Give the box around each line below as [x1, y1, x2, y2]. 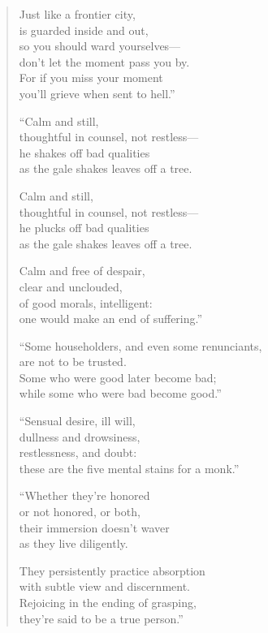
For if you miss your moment [19, 69, 163, 86]
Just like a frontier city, [19, 6, 136, 22]
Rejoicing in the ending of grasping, [19, 594, 197, 610]
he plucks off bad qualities [19, 219, 149, 236]
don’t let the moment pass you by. [19, 53, 190, 70]
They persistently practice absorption [19, 562, 205, 579]
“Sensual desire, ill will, [19, 412, 136, 429]
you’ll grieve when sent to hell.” [19, 84, 175, 101]
